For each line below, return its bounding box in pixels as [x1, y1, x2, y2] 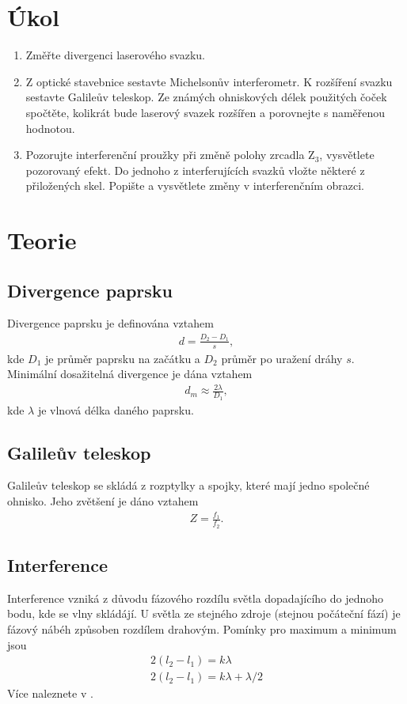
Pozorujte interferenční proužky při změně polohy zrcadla [25, 146, 305, 163]
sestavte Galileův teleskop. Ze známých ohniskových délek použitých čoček [25, 89, 387, 105]
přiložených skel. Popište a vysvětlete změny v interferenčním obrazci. [25, 177, 364, 194]
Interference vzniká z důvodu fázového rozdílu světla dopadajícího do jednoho [7, 589, 384, 606]
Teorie [7, 224, 77, 256]
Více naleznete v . [7, 685, 93, 702]
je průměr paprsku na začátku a [45, 350, 200, 366]
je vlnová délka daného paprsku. [37, 401, 194, 418]
